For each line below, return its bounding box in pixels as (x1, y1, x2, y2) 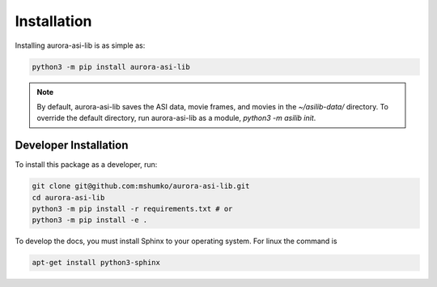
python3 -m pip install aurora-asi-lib (32, 62, 190, 71)
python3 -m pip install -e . (32, 216, 148, 225)
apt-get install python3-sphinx (32, 258, 161, 268)
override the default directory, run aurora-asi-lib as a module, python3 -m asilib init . (36, 114, 316, 123)
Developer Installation (15, 139, 129, 152)
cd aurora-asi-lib (32, 193, 105, 202)
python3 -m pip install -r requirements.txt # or (32, 203, 233, 213)
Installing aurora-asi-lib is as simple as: (15, 41, 146, 50)
